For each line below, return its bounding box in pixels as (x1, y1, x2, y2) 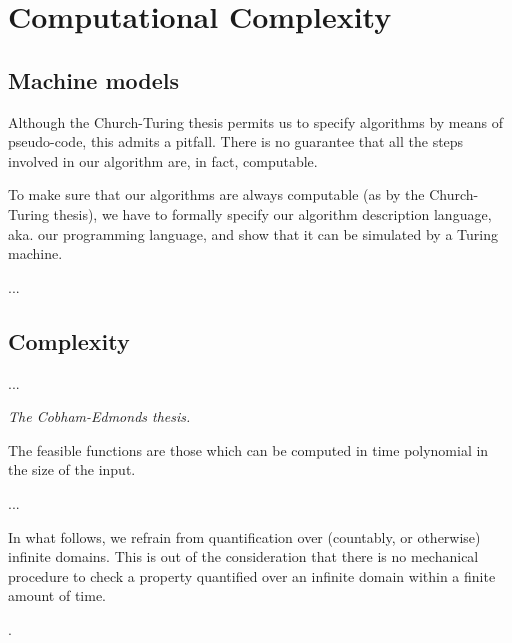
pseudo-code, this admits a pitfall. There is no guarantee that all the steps (8, 131, 464, 152)
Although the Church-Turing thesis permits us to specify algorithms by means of (8, 111, 503, 132)
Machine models (8, 64, 179, 95)
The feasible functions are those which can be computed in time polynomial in (8, 439, 489, 460)
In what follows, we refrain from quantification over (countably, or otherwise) (8, 526, 481, 547)
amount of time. (8, 585, 106, 606)
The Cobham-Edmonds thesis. (8, 406, 191, 427)
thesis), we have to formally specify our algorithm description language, (53, 203, 492, 224)
